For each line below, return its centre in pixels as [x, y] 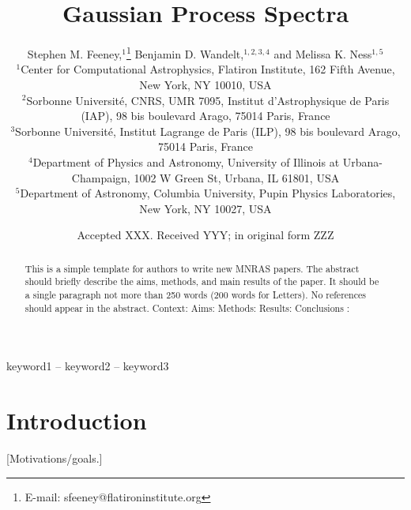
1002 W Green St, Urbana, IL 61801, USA [237, 177]
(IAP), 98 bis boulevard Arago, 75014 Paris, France [205, 116]
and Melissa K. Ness [323, 53]
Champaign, [101, 177]
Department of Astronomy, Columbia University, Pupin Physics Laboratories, [208, 193]
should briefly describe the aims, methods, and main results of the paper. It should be [202, 281]
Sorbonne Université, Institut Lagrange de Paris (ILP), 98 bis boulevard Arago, [208, 131]
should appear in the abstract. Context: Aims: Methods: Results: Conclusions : [187, 307]
